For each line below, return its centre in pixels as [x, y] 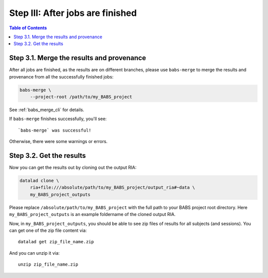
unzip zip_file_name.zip [48, 265]
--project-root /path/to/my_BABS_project [81, 97]
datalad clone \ [39, 181]
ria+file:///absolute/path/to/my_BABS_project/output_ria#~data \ [113, 188]
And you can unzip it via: [34, 253]
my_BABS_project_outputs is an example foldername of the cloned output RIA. [92, 214]
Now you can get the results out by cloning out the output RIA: [73, 168]
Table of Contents [28, 28]
